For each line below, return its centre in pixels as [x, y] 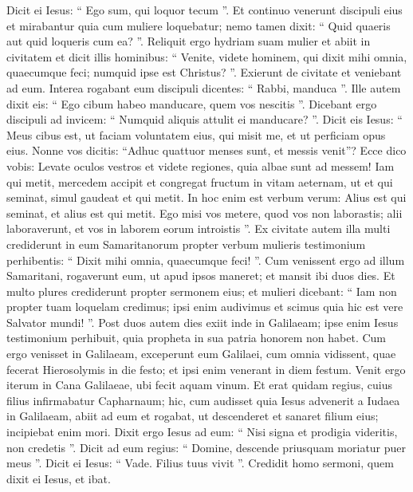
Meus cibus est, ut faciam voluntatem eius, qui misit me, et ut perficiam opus [196, 134]
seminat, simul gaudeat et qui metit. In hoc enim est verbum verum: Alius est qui [206, 197]
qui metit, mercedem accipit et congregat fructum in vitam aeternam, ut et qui [200, 181]
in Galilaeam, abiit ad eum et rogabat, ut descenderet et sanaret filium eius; [193, 416]
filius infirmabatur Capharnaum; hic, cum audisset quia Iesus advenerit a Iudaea [203, 400]
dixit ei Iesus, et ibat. [59, 478]
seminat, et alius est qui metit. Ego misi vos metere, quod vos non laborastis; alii [205, 213]
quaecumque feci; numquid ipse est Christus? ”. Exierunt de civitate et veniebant [204, 72]
